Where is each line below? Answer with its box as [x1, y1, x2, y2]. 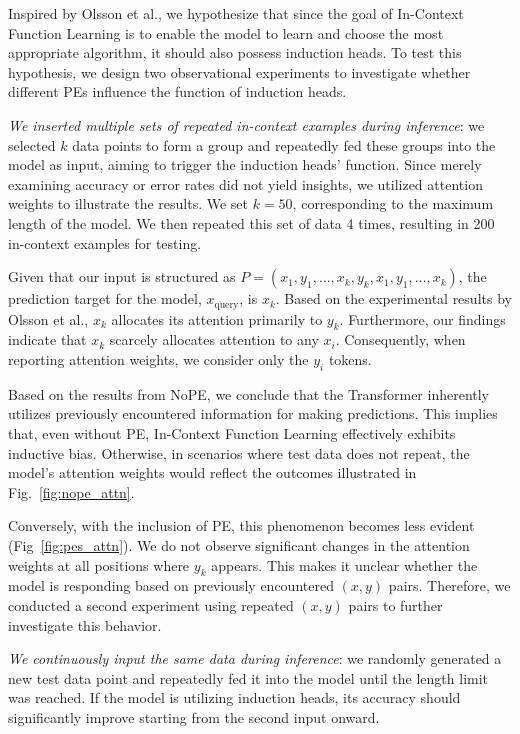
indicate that [8, 329, 87, 350]
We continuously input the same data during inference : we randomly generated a [8, 648, 502, 669]
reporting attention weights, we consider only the [8, 348, 309, 369]
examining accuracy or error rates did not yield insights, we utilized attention [8, 173, 483, 194]
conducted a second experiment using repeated [8, 594, 294, 615]
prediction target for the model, [8, 288, 202, 309]
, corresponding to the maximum [292, 193, 494, 214]
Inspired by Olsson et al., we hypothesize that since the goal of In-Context [8, 3, 464, 23]
